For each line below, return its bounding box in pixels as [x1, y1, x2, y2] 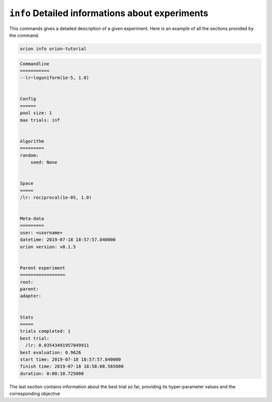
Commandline [20, 61, 50, 66]
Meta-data [20, 216, 44, 221]
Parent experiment [20, 265, 65, 271]
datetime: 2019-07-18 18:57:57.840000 [20, 237, 116, 243]
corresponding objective [9, 390, 60, 397]
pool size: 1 [20, 110, 52, 116]
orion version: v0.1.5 [20, 244, 76, 250]
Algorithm [20, 138, 44, 144]
